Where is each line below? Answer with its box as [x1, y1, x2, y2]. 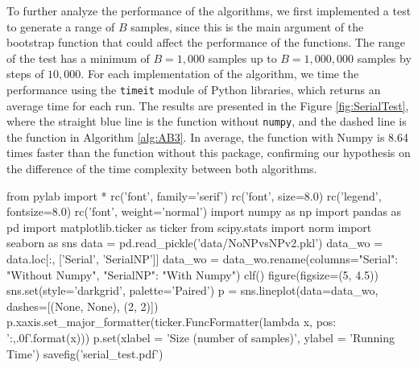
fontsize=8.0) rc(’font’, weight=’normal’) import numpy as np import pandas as [6, 203, 402, 220]
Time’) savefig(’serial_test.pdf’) [6, 345, 163, 362]
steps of [6, 65, 44, 82]
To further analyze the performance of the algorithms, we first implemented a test [6, 2, 412, 19]
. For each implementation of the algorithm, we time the [81, 65, 359, 82]
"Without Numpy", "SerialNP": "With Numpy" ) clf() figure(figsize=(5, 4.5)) [6, 266, 379, 283]
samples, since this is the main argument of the [130, 18, 364, 35]
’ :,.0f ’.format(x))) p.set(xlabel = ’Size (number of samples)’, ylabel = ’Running [6, 329, 395, 345]
